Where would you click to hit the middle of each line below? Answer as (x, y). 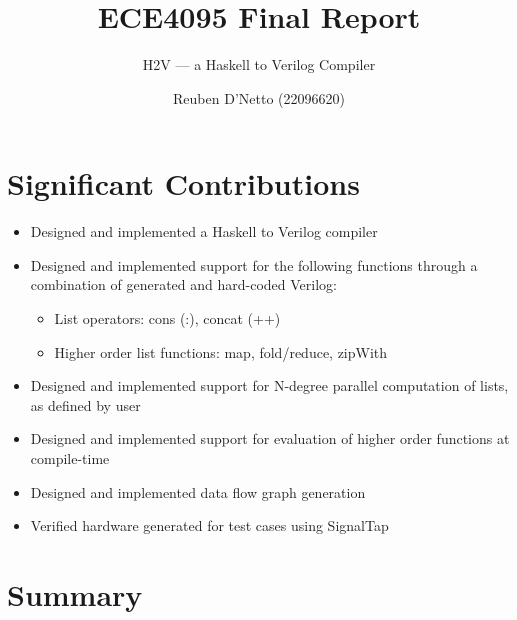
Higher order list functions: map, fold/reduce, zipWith (221, 351)
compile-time (70, 458)
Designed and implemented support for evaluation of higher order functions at (270, 438)
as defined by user (85, 404)
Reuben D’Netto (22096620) (259, 97)
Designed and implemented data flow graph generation (198, 491)
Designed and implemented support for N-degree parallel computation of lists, (269, 385)
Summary (75, 593)
